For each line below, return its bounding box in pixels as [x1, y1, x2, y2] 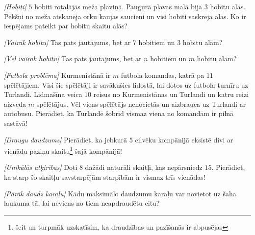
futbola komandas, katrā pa [121, 70, 204, 80]
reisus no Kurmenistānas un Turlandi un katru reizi [93, 89, 249, 99]
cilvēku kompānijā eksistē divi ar [135, 134, 233, 144]
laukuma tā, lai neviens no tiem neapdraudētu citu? [4, 198, 160, 208]
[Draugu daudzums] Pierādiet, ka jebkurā [4, 134, 127, 144]
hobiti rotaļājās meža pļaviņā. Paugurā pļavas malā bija [34, 1, 203, 11]
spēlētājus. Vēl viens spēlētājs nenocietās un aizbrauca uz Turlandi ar [36, 98, 246, 109]
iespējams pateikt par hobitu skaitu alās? [4, 21, 127, 31]
